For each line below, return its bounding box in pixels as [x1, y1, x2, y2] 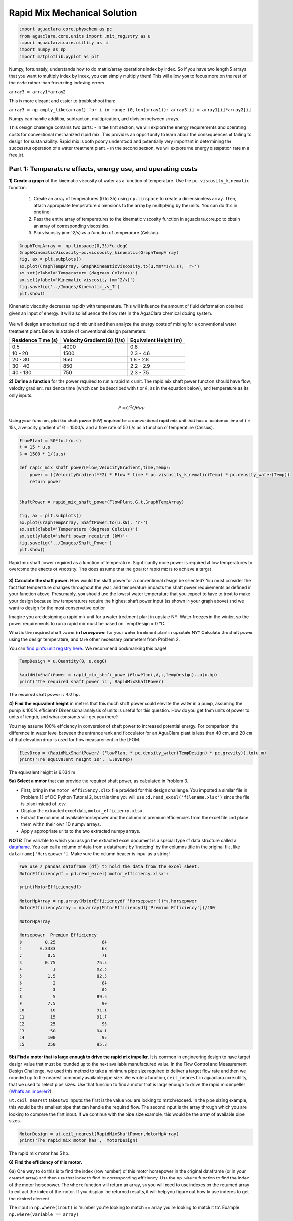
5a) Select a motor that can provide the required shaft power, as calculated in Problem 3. [9, 778, 188, 784]
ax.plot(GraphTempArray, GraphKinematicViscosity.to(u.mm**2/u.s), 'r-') [19, 263, 200, 269]
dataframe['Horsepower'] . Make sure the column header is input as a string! [9, 851, 170, 857]
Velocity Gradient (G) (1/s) [63, 337, 125, 344]
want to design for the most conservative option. [9, 605, 107, 610]
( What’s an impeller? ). [9, 1088, 53, 1094]
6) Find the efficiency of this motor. [9, 1159, 83, 1165]
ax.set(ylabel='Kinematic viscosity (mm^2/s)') [19, 277, 135, 283]
